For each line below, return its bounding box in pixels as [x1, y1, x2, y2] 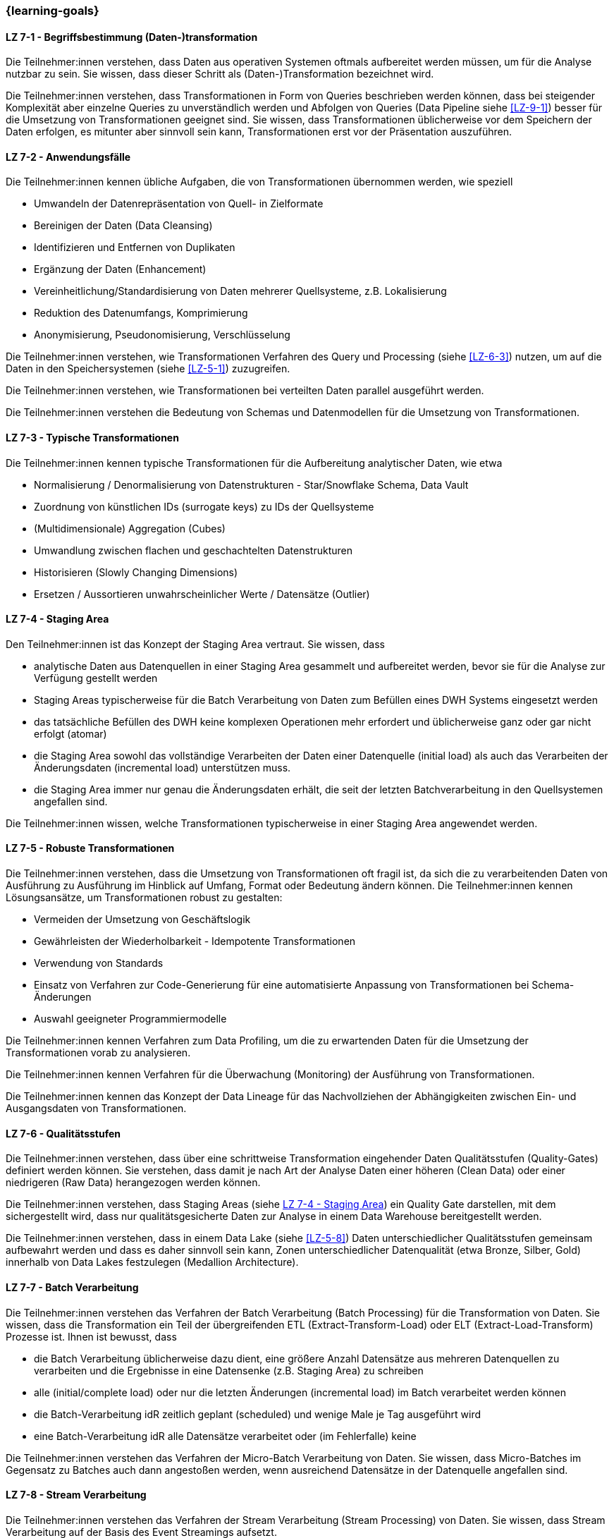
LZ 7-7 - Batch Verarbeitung [6, 1281, 139, 1293]
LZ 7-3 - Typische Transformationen [6, 432, 179, 444]
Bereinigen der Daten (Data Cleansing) [34, 219, 213, 232]
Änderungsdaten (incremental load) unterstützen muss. [34, 761, 291, 774]
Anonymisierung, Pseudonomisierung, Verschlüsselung [34, 329, 290, 341]
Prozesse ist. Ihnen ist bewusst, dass [6, 1330, 177, 1343]
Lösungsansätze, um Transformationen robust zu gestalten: [6, 891, 283, 904]
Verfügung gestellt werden [34, 671, 158, 684]
